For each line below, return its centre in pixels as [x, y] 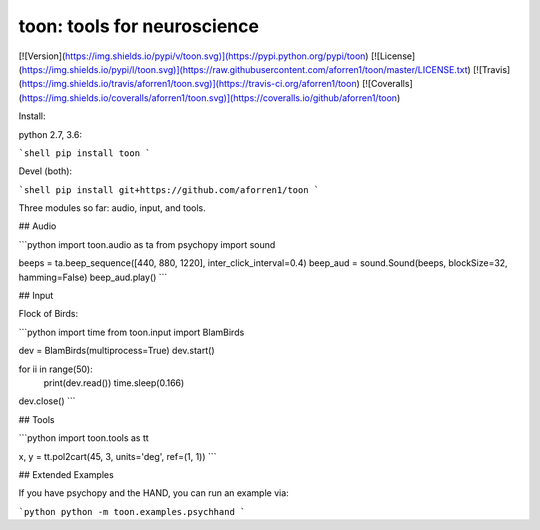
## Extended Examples [66, 474]
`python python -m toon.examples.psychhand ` [132, 511]
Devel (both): [45, 171]
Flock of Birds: [48, 314]
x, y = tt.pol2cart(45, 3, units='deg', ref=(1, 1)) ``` [117, 456]
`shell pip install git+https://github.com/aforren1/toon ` [169, 189]
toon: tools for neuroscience [139, 26]
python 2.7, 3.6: [50, 134]
